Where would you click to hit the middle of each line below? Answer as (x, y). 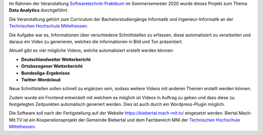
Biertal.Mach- (238, 113)
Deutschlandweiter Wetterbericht (56, 59)
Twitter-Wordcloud (41, 79)
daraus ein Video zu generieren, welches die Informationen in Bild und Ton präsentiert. (96, 42)
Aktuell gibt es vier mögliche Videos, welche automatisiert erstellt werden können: (91, 50)
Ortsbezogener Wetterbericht (52, 66)
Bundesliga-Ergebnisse (46, 73)
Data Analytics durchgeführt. (39, 10)
